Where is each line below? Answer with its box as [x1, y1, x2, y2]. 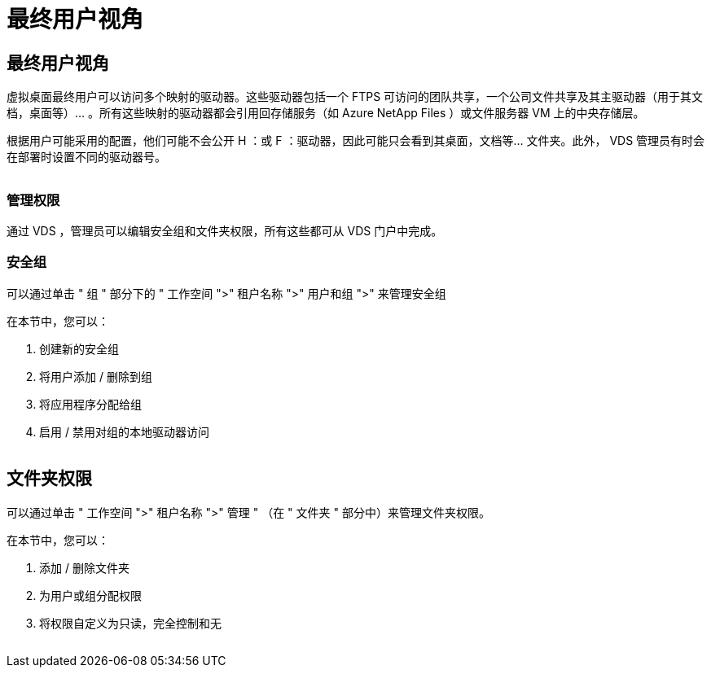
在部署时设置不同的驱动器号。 [7, 150, 166, 164]
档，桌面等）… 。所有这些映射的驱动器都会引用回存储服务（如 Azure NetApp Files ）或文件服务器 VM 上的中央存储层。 [7, 106, 645, 120]
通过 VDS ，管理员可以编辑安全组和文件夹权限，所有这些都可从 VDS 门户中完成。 [7, 223, 443, 238]
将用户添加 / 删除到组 [39, 369, 152, 383]
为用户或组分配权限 [39, 588, 142, 602]
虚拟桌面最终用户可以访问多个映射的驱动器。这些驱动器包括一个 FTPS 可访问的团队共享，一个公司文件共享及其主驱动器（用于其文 [7, 90, 704, 104]
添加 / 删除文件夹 [39, 560, 129, 575]
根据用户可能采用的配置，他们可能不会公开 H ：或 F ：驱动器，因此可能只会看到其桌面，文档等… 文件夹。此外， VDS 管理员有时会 [7, 133, 705, 148]
